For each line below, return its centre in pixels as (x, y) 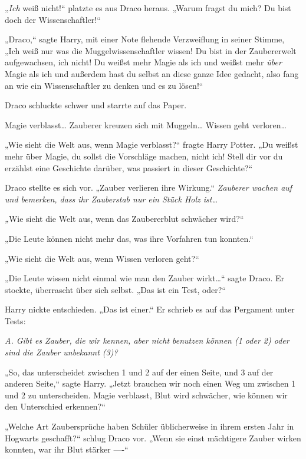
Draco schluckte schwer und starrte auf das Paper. (96, 105)
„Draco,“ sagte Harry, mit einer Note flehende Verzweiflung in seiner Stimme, (145, 39)
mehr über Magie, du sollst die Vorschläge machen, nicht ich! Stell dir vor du (144, 156)
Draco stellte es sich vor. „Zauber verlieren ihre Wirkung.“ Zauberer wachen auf (149, 187)
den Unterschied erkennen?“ (55, 406)
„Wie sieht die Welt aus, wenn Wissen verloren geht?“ (102, 258)
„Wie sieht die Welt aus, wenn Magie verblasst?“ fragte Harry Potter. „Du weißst (152, 144)
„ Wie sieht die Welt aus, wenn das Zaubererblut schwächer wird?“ (124, 219)
